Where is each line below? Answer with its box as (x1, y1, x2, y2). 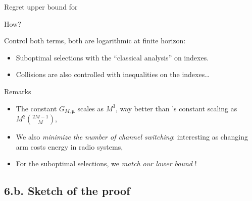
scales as (77, 103, 104, 113)
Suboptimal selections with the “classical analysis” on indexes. (16, 52, 209, 62)
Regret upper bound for (4, 2, 78, 12)
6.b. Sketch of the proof (4, 183, 130, 198)
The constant (16, 103, 57, 113)
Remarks (4, 86, 31, 96)
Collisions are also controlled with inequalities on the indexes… (16, 69, 210, 80)
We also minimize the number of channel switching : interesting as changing (16, 131, 248, 142)
